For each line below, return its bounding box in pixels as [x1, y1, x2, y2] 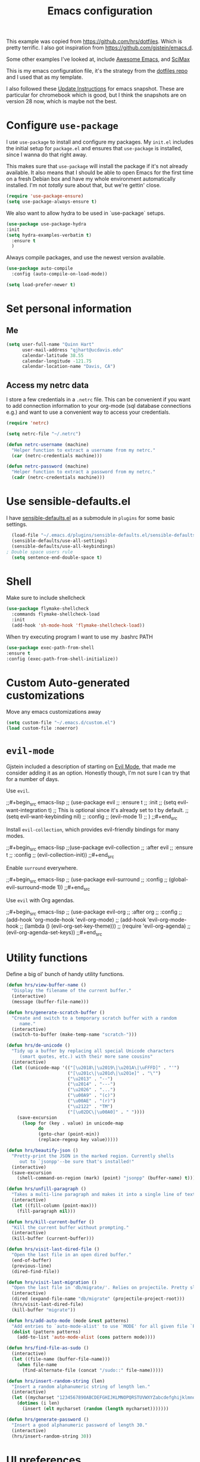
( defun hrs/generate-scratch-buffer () [6, 1009, 105, 1015]
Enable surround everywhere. [6, 865, 78, 872]
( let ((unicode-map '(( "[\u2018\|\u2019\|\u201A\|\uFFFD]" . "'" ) [11, 1064, 180, 1071]
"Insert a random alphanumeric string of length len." [11, 1383, 151, 1390]
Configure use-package [6, 119, 119, 132]
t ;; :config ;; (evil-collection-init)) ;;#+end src [6, 851, 114, 860]
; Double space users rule [6, 549, 73, 555]
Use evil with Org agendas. [6, 896, 75, 904]
